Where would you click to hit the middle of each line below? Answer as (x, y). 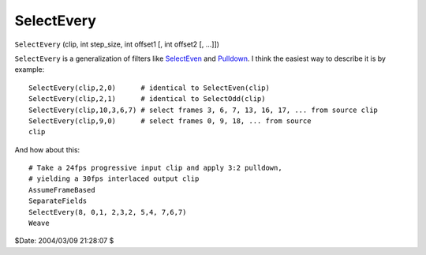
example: (30, 69)
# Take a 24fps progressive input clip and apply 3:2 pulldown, (156, 168)
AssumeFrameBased (62, 190)
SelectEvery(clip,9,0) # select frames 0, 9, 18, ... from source (170, 121)
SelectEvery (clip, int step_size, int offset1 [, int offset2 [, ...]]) (117, 44)
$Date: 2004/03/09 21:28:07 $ (64, 241)
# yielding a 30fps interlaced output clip (114, 179)
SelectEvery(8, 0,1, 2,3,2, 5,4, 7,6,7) (108, 212)
